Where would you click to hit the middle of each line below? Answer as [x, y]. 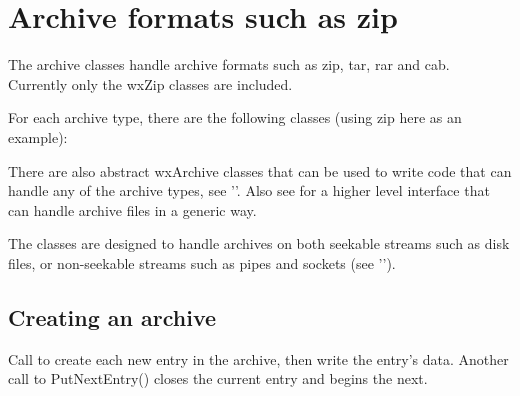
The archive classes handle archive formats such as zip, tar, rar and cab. [229, 64]
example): [38, 136]
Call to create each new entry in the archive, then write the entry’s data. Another [258, 358]
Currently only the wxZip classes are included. [150, 83]
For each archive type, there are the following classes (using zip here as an [235, 117]
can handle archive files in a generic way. [132, 209]
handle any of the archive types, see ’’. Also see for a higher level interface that [249, 190]
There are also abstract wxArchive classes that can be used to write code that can [260, 170]
